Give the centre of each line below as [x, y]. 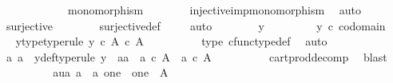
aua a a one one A [111, 72]
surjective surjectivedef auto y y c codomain [196, 25]
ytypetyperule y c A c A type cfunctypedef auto [171, 41]
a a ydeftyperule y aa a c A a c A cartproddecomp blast [196, 56]
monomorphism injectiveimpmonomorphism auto [214, 10]
